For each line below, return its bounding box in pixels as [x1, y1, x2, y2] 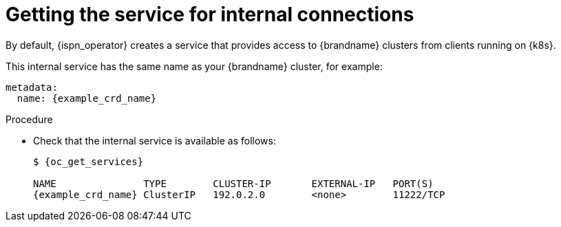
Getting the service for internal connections [6, 3, 414, 26]
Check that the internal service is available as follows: [33, 134, 276, 147]
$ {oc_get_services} [33, 155, 144, 167]
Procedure [6, 113, 53, 125]
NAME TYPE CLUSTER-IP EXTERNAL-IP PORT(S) [33, 177, 434, 189]
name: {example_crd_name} [17, 92, 157, 104]
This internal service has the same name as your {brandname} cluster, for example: [6, 60, 383, 72]
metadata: [6, 81, 58, 93]
